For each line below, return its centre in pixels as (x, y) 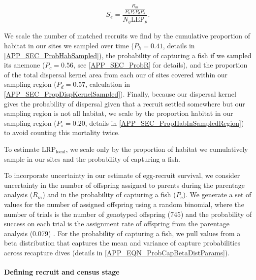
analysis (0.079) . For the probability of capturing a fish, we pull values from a (122, 233)
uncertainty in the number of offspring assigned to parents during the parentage (125, 185)
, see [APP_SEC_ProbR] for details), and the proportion (160, 65)
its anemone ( (25, 65)
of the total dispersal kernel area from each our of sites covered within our (116, 74)
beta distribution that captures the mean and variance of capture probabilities (122, 243)
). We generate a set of (217, 194)
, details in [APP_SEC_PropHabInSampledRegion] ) (164, 122)
